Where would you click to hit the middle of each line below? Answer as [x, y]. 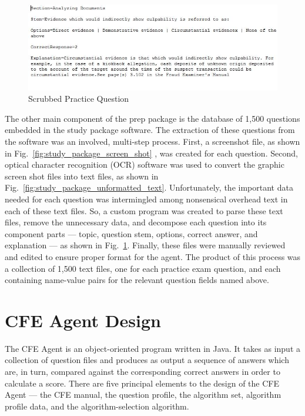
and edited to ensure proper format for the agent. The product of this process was [153, 256]
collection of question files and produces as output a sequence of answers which [147, 360]
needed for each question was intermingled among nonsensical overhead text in [146, 199]
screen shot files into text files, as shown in [82, 176]
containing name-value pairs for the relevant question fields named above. [137, 280]
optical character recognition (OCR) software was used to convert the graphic [145, 164]
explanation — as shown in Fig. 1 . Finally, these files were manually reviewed [145, 245]
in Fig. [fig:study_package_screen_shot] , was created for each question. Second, [151, 153]
